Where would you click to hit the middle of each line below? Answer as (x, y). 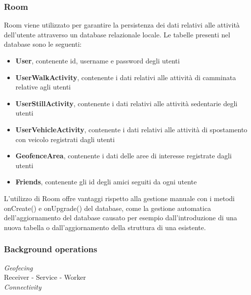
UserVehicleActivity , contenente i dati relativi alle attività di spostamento (131, 129)
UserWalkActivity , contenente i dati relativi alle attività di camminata (126, 77)
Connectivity (23, 286)
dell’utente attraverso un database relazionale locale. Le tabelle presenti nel (117, 34)
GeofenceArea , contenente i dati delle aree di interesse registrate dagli (124, 156)
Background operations (51, 249)
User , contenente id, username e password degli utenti (98, 60)
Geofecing (18, 267)
